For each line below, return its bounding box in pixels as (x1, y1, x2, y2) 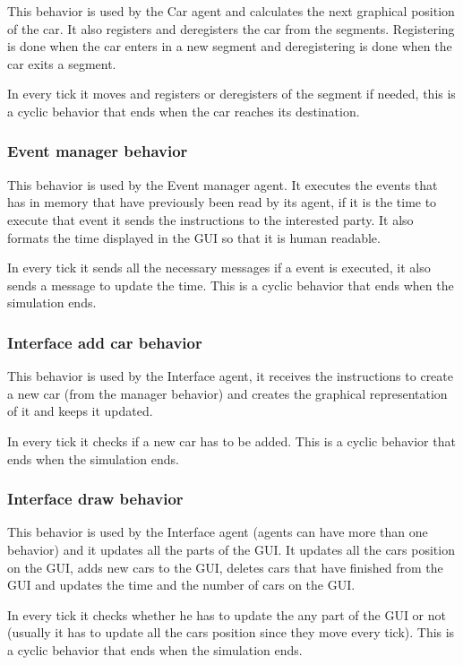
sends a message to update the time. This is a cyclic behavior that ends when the (7, 275, 454, 294)
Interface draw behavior (7, 488, 184, 510)
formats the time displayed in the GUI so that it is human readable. (7, 228, 381, 246)
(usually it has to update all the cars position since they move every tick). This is (7, 623, 455, 642)
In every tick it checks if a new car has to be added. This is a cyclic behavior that (7, 431, 456, 450)
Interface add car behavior (7, 331, 202, 353)
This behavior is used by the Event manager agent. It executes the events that (7, 175, 438, 194)
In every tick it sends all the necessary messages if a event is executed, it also (7, 258, 431, 277)
